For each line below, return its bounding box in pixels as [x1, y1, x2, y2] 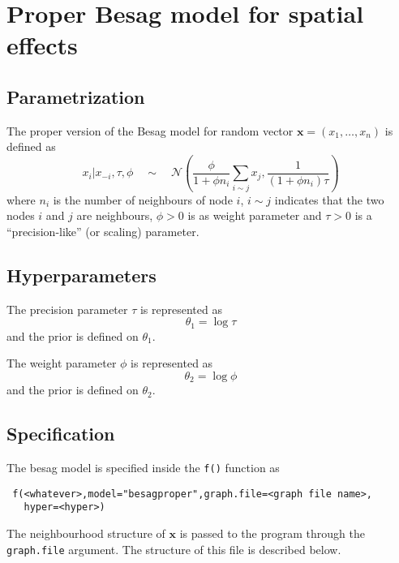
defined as [6, 138, 56, 155]
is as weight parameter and [187, 207, 322, 224]
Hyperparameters [6, 262, 157, 287]
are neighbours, [76, 207, 153, 224]
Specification [6, 421, 115, 446]
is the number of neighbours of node [53, 191, 233, 208]
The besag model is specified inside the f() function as [6, 459, 280, 476]
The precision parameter [6, 300, 128, 317]
